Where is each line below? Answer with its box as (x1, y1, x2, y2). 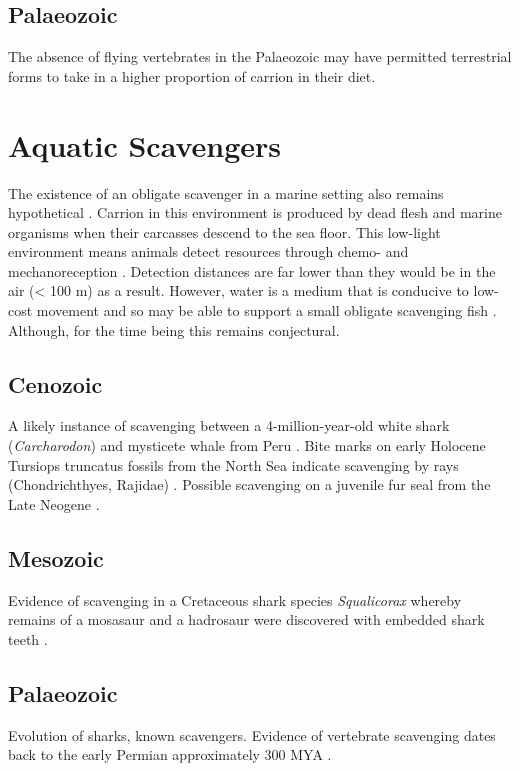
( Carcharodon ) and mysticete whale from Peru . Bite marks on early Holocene (8, 435, 486, 456)
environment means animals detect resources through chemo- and (8, 241, 409, 262)
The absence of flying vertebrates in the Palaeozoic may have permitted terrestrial (8, 46, 512, 67)
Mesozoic (8, 542, 104, 573)
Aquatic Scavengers (8, 124, 282, 165)
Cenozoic (8, 368, 103, 399)
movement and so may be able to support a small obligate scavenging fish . (36, 300, 497, 321)
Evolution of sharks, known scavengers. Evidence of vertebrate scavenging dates (8, 724, 496, 745)
